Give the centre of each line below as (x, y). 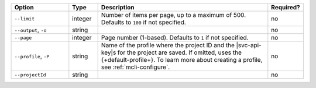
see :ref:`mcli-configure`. (135, 67)
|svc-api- (249, 45)
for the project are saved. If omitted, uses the (180, 52)
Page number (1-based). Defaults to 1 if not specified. (175, 38)
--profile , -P (32, 56)
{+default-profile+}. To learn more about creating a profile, (182, 60)
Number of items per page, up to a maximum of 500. (174, 15)
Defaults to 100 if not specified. (144, 22)
